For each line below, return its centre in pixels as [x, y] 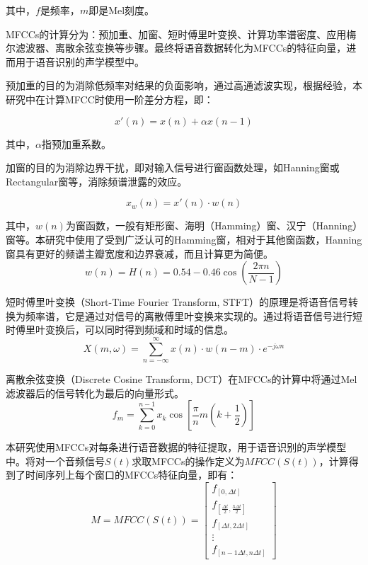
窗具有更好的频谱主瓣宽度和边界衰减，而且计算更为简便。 [139, 253]
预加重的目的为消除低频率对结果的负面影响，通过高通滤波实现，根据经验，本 [184, 85]
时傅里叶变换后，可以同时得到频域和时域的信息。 [120, 330]
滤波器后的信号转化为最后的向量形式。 [95, 393]
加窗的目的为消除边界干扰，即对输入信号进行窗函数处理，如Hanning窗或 [173, 167]
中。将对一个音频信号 [55, 461]
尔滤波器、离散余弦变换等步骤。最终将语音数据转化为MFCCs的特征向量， [176, 48]
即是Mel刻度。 [122, 10]
